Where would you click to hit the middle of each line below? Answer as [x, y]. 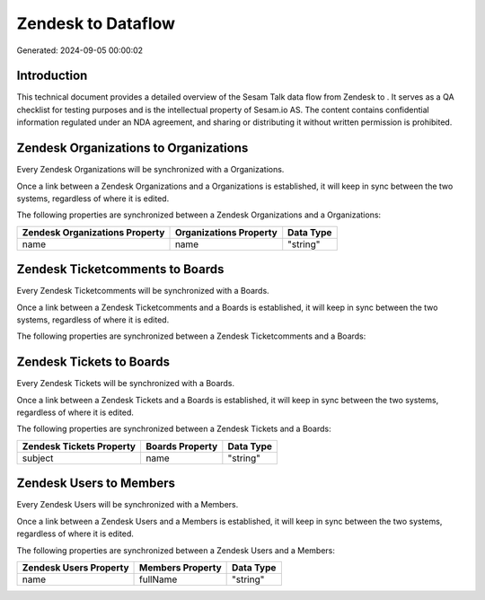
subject [38, 458]
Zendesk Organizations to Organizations [132, 148]
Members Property [181, 568]
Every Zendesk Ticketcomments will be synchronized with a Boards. [143, 291]
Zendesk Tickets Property [79, 446]
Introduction [52, 76]
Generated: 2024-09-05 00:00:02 [80, 50]
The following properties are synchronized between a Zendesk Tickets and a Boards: [174, 429]
